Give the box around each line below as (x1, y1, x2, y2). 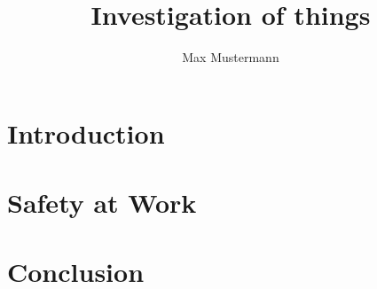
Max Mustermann (182, 48, 279, 66)
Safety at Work (7, 184, 197, 221)
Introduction (7, 114, 165, 151)
